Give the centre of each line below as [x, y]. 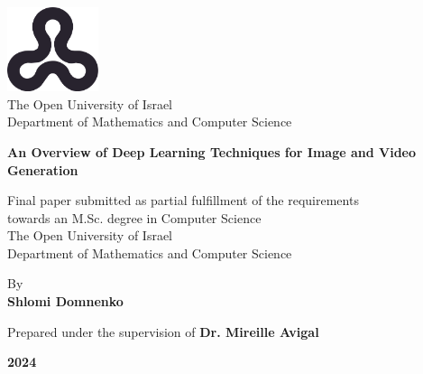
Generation [43, 169]
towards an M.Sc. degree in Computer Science [134, 217]
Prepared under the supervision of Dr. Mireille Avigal [163, 331]
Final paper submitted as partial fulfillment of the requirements [183, 200]
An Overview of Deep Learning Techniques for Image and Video [212, 151]
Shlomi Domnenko [65, 301]
